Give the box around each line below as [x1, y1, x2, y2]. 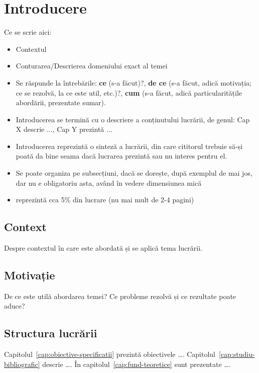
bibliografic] [4, 358, 40, 369]
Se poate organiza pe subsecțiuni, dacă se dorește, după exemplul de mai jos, [16, 168, 252, 178]
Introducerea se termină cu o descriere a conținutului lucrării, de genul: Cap [16, 114, 250, 124]
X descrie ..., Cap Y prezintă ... [16, 124, 112, 134]
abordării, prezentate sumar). [16, 97, 106, 108]
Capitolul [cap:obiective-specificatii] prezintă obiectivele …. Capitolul [4, 349, 215, 359]
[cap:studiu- [218, 349, 255, 359]
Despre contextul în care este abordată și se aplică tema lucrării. [4, 243, 202, 253]
